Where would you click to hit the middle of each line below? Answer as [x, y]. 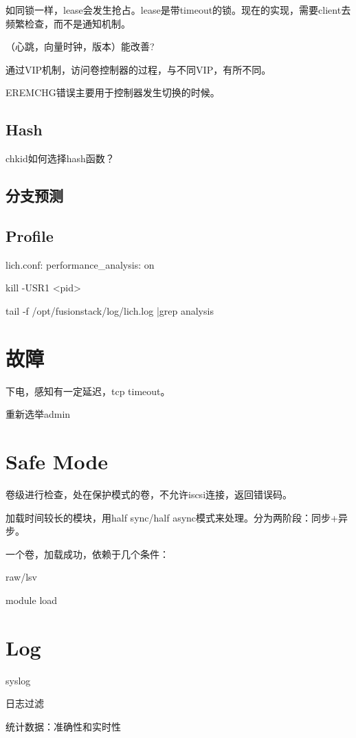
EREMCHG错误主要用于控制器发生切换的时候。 [113, 92]
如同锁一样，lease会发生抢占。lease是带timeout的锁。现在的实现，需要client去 [178, 10]
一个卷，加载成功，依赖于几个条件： [87, 553]
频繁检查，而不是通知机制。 [68, 23]
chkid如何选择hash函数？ [60, 158]
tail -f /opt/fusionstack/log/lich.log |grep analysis [110, 310]
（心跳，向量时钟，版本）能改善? [80, 46]
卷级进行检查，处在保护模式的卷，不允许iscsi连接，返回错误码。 [149, 494]
